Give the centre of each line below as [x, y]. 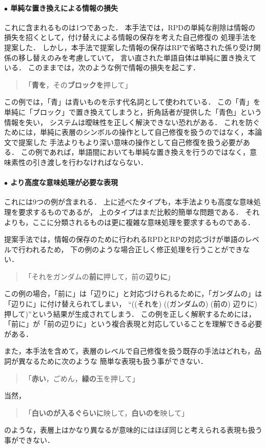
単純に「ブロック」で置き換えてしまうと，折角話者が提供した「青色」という [133, 111]
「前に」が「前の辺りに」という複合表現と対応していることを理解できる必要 [133, 324]
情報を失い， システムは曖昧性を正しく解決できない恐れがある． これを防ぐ [132, 122]
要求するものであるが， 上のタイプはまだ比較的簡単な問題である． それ [139, 211]
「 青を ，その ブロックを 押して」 [78, 84]
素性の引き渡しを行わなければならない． [79, 162]
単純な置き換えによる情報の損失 [64, 7]
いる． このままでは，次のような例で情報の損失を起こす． [102, 67]
